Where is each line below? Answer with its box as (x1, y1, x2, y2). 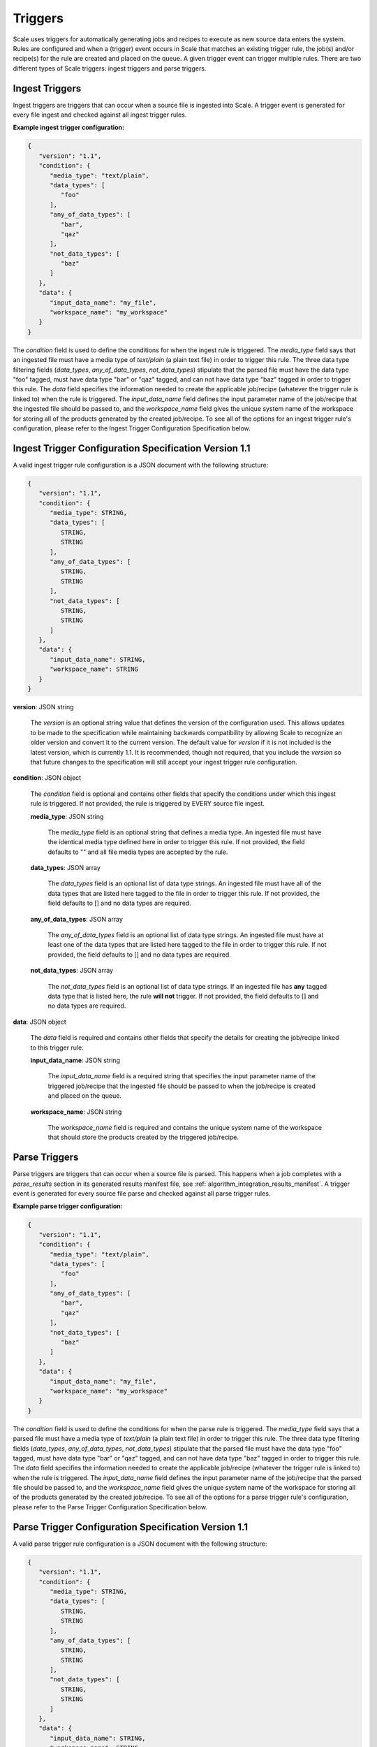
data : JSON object (13, 1017, 66, 1026)
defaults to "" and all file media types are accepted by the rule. (47, 848, 228, 856)
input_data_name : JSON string (30, 1056, 120, 1064)
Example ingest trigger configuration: (13, 123, 125, 132)
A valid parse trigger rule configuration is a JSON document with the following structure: (13, 1539, 267, 1548)
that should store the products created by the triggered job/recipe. (47, 1133, 239, 1142)
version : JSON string (13, 703, 74, 711)
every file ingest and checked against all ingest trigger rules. (13, 110, 187, 119)
